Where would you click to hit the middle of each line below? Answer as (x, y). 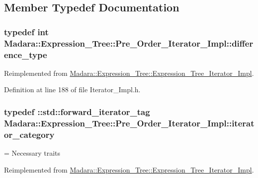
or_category (29, 134)
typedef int (26, 31)
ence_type (26, 54)
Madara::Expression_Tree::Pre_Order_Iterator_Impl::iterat (129, 123)
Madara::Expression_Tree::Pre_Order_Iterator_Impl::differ (129, 43)
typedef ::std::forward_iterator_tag (77, 111)
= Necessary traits (32, 153)
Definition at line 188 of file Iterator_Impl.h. (72, 89)
